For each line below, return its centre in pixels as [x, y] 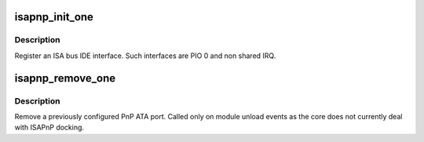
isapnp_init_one [54, 17]
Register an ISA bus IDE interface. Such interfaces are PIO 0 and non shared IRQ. [145, 56]
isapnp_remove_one [65, 78]
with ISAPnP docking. [49, 127]
